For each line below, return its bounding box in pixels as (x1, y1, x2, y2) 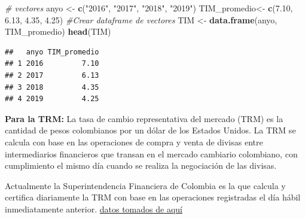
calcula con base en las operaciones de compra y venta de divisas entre (5, 135, 263, 148)
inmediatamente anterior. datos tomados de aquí (5, 202, 182, 215)
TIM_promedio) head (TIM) (5, 25, 111, 38)
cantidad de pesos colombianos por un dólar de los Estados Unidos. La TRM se (5, 124, 296, 136)
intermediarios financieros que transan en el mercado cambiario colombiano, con (5, 147, 298, 160)
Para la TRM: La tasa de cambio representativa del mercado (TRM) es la (5, 112, 283, 124)
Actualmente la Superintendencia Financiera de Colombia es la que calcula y (5, 179, 286, 191)
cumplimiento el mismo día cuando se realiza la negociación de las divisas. (5, 159, 277, 172)
